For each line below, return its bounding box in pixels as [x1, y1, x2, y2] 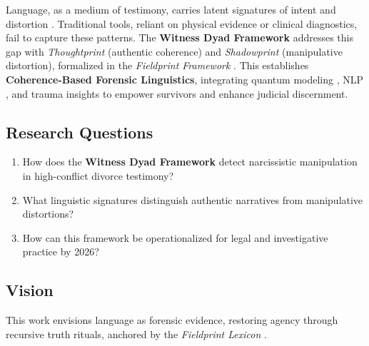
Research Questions [6, 121, 153, 143]
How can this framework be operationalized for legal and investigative [22, 230, 328, 245]
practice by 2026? [22, 244, 99, 259]
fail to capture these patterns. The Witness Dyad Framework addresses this [6, 30, 353, 45]
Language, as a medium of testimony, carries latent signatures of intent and [6, 2, 336, 16]
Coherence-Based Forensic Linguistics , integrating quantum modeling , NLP [6, 71, 364, 86]
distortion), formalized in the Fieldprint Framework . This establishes [6, 58, 309, 73]
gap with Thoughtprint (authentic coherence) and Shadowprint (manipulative [6, 44, 343, 58]
